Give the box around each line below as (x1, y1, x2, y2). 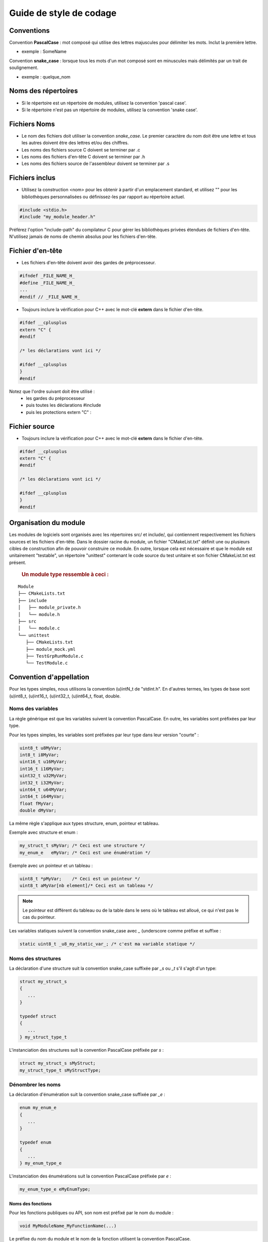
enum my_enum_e (19, 1105, 57, 1110)
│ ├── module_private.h (18, 605, 81, 611)
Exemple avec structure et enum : (9, 830, 78, 836)
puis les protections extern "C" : (26, 409, 92, 415)
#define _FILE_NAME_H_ (19, 280, 75, 286)
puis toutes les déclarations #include (26, 402, 101, 408)
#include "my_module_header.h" (19, 214, 96, 220)
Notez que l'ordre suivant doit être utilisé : (9, 388, 95, 394)
